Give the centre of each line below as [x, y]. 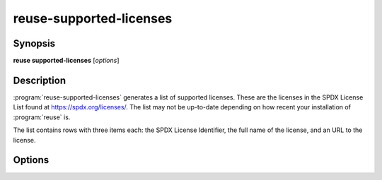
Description [40, 80]
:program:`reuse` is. [42, 117]
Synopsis [34, 43]
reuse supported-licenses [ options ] [66, 61]
